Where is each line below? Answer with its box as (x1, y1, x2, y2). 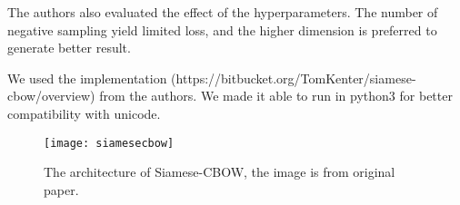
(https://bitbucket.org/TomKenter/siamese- (171, 68, 416, 87)
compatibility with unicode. (7, 103, 161, 122)
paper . (44, 180, 79, 199)
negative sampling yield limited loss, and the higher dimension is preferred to (7, 20, 437, 39)
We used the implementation (7, 68, 167, 87)
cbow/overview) (7, 86, 95, 105)
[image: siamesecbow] (44, 136, 175, 150)
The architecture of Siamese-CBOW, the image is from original (44, 162, 395, 181)
